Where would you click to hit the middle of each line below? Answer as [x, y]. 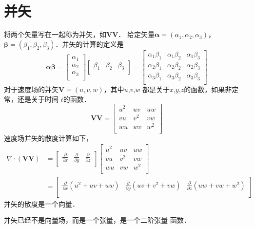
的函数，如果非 [208, 89]
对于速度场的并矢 [31, 89]
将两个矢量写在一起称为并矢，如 [55, 34]
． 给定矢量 [137, 34]
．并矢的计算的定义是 [89, 44]
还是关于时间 [38, 99]
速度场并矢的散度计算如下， [48, 138]
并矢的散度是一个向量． [41, 203]
